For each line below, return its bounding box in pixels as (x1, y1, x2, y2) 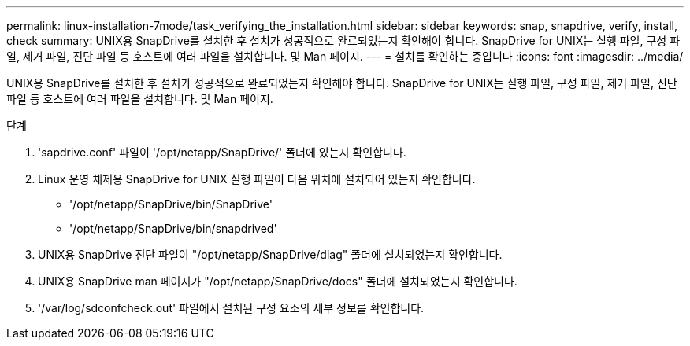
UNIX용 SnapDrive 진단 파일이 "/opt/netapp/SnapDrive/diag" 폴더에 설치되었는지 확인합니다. (38, 248, 503, 261)
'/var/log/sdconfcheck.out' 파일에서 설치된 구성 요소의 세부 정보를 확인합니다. (38, 301, 425, 315)
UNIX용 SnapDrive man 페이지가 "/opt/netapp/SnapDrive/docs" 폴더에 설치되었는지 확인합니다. (38, 274, 517, 288)
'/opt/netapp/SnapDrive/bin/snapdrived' (69, 222, 277, 235)
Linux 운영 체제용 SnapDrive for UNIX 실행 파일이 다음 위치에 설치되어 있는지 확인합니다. (38, 172, 476, 186)
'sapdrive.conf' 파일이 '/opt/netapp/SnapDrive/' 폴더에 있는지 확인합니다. (38, 145, 406, 159)
